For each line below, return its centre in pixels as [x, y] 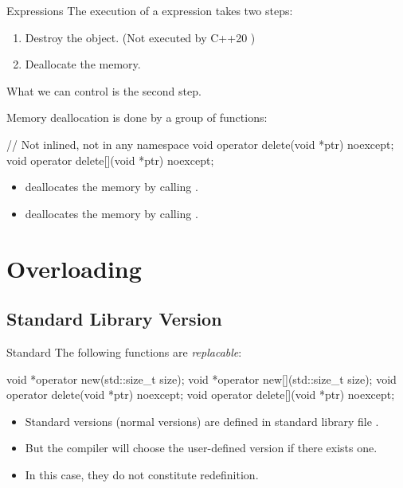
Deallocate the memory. [83, 64]
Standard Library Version [114, 319]
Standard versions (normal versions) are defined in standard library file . [202, 421]
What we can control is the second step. [104, 90]
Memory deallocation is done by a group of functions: [137, 117]
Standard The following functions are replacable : [124, 351]
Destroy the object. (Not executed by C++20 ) [140, 37]
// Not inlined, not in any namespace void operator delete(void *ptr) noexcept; [200, 144]
